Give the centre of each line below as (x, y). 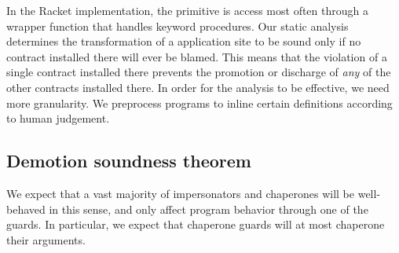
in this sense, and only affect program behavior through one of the (209, 209)
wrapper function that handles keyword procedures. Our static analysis (178, 26)
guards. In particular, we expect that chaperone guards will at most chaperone (196, 224)
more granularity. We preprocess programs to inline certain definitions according (199, 103)
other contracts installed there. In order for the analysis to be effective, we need (198, 87)
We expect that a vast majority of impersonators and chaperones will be (181, 193)
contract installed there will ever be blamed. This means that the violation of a (197, 56)
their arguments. (46, 239)
